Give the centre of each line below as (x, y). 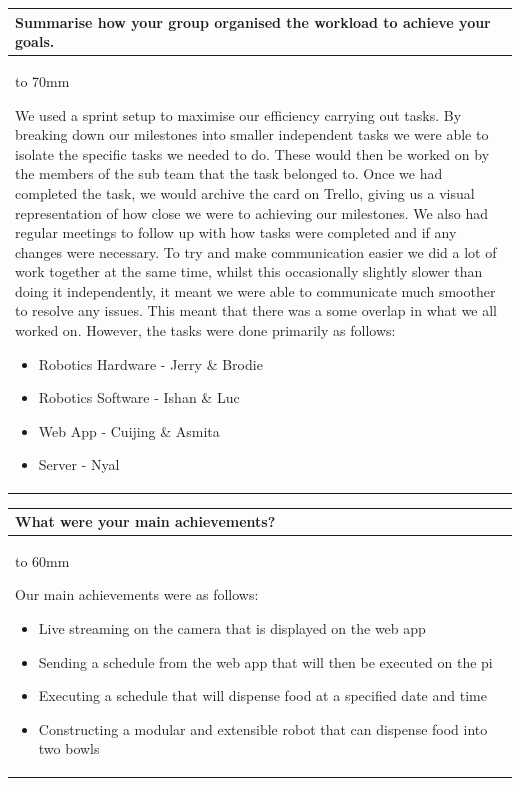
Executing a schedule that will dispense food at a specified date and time (262, 695)
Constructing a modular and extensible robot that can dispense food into (263, 728)
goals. (35, 41)
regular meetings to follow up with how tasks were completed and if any (236, 232)
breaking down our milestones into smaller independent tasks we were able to (252, 134)
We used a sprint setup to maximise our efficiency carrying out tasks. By (238, 114)
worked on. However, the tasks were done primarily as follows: (205, 330)
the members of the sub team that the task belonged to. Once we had (229, 173)
